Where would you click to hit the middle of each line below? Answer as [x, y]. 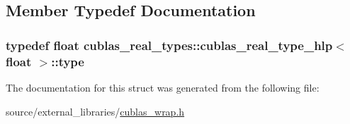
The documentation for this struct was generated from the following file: [163, 87]
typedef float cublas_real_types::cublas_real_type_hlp [169, 45]
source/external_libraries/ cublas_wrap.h [95, 111]
